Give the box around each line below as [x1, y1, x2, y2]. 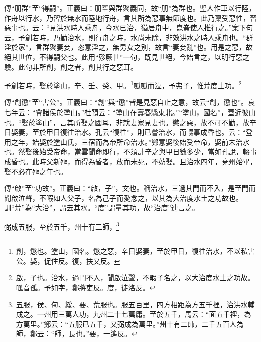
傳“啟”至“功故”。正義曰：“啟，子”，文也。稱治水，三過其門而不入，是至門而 [4, 183, 256, 193]
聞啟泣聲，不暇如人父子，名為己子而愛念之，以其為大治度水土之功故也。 [4, 192, 243, 203]
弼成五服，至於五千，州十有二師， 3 [4, 219, 119, 232]
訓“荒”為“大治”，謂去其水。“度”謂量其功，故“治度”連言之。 [4, 202, 199, 213]
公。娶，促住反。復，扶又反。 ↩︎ [16, 255, 120, 266]
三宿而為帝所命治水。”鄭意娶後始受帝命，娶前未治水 [81, 136, 250, 147]
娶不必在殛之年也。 [4, 166, 67, 176]
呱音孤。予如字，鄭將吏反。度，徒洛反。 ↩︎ [16, 282, 156, 292]
